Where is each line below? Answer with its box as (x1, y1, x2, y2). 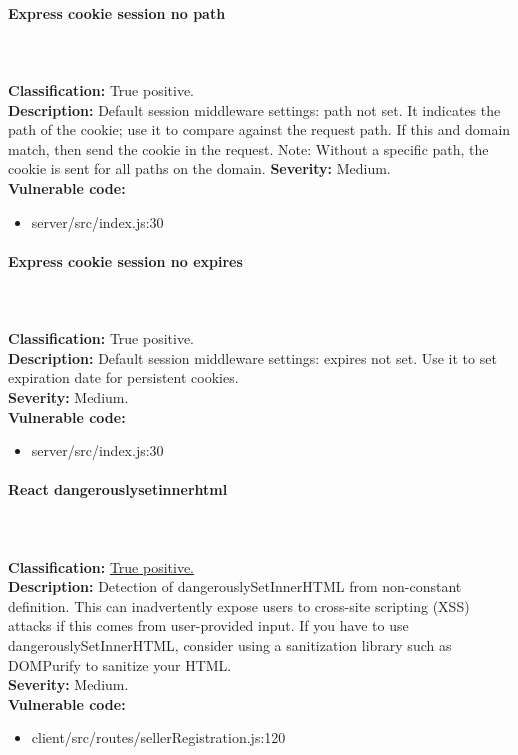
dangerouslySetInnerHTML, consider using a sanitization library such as (8, 635, 452, 656)
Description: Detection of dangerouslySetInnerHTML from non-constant (8, 576, 462, 597)
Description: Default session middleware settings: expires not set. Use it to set (8, 347, 497, 368)
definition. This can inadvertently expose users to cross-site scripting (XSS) (8, 595, 470, 616)
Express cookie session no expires (8, 250, 243, 271)
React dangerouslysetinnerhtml (8, 479, 228, 500)
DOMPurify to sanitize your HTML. (8, 654, 232, 675)
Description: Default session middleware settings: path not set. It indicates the (8, 99, 501, 120)
